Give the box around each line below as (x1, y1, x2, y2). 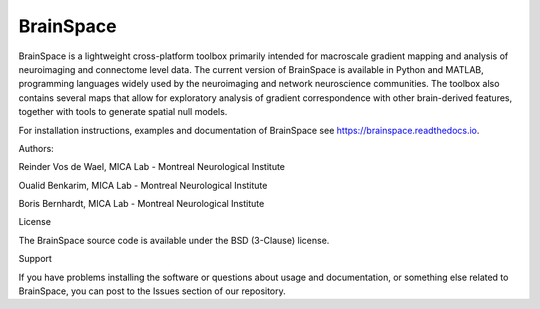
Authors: (18, 142, 54, 154)
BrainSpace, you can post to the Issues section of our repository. (18, 285, 287, 297)
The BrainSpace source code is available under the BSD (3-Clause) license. (18, 234, 330, 246)
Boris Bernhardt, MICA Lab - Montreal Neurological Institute (18, 198, 265, 210)
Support (18, 253, 52, 265)
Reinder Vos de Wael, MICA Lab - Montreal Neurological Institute (18, 161, 285, 173)
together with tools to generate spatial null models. (18, 106, 228, 118)
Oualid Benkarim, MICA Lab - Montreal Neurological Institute (18, 179, 268, 191)
